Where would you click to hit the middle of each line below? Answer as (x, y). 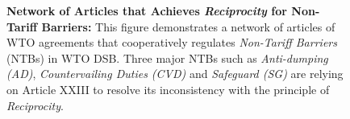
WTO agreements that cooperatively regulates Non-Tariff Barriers (172, 42)
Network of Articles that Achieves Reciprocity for (147, 10)
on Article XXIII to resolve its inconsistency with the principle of (168, 89)
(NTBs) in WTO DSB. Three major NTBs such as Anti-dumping (167, 57)
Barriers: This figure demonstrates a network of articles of (188, 26)
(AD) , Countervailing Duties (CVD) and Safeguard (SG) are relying (175, 74)
